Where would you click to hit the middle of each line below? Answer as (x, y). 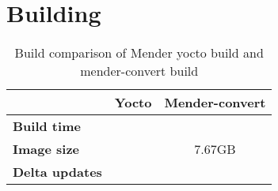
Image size (46, 149)
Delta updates (57, 172)
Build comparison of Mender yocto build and (139, 53)
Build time (47, 126)
